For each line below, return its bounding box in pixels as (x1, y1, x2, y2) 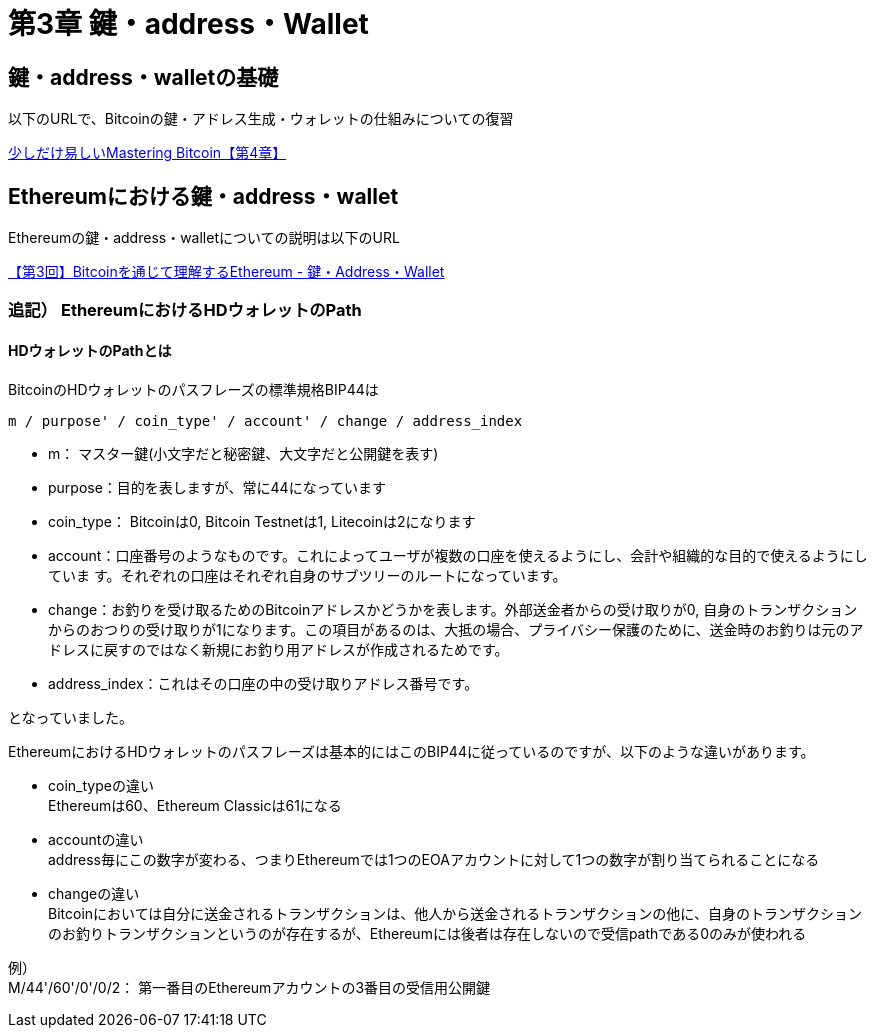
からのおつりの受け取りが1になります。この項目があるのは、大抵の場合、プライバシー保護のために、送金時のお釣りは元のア (48, 620, 864, 638)
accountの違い (48, 830, 144, 848)
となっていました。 (8, 708, 133, 726)
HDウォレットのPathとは (8, 342, 172, 359)
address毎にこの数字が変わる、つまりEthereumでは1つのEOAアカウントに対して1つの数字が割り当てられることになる (48, 850, 820, 868)
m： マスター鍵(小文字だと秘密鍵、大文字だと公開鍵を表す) (48, 444, 439, 462)
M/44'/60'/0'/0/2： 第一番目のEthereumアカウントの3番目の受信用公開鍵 (8, 978, 491, 996)
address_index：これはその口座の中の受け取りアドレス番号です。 (48, 674, 479, 692)
